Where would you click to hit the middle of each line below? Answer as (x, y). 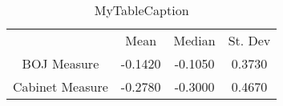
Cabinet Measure (61, 86)
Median (194, 40)
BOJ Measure (61, 63)
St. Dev (249, 40)
